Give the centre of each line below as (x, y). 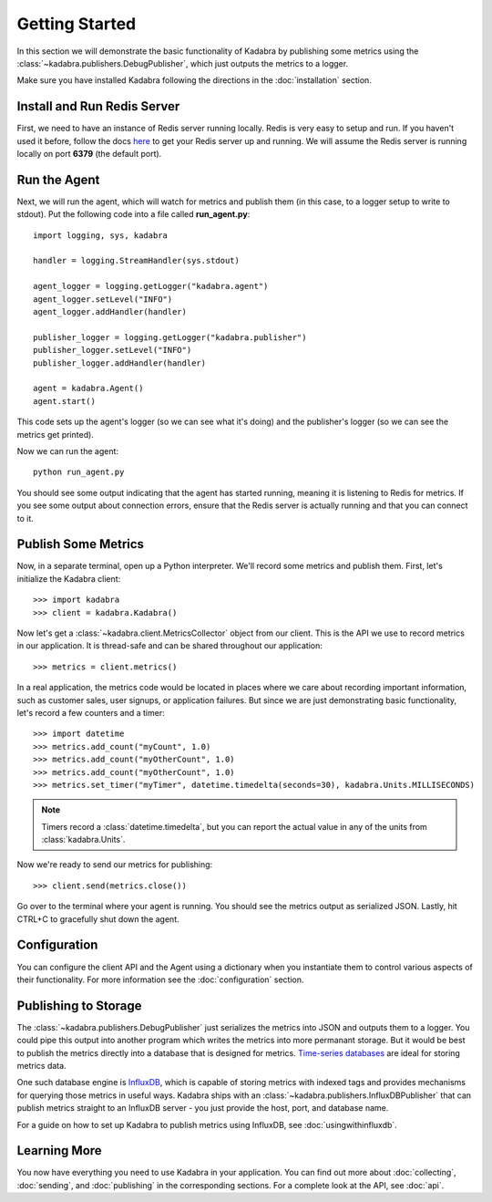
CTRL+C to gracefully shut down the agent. (98, 919)
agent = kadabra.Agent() (88, 389)
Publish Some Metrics (81, 544)
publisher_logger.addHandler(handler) (120, 363)
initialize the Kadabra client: (69, 578)
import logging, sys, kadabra (101, 235)
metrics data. (42, 1066)
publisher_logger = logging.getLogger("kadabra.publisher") (170, 337)
